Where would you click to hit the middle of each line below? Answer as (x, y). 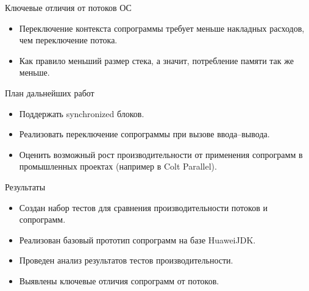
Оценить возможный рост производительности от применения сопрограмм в (161, 154)
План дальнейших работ (50, 92)
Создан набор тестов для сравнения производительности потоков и (143, 207)
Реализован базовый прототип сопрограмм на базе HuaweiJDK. (137, 239)
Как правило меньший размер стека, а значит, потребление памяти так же (156, 60)
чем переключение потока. (68, 40)
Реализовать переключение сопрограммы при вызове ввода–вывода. (144, 134)
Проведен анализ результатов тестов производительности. (126, 260)
